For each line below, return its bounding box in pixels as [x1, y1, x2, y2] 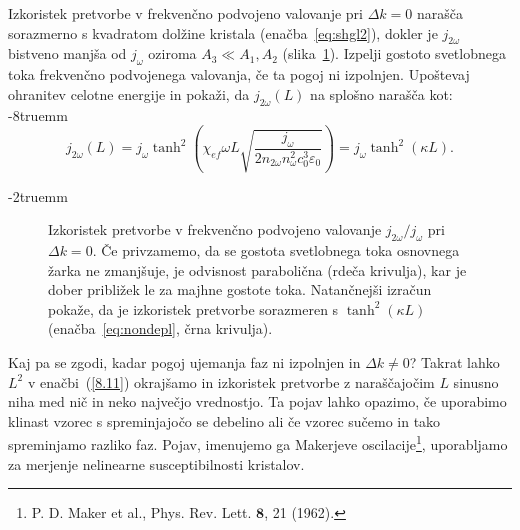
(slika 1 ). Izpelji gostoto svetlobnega [282, 43, 506, 64]
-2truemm [8, 185, 68, 206]
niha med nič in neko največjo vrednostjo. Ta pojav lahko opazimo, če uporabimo [8, 391, 507, 412]
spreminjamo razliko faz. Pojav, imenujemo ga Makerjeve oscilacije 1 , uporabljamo [8, 431, 508, 454]
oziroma [148, 43, 197, 64]
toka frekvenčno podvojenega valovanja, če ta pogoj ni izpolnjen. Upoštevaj [8, 64, 470, 85]
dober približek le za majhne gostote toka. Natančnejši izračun [48, 279, 432, 300]
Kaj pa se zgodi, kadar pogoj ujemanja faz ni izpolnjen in [8, 351, 361, 372]
